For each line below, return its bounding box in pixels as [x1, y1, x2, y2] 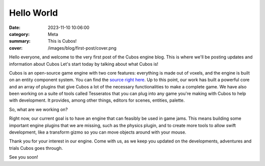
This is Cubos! [48, 38, 77, 44]
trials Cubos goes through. [9, 145, 63, 151]
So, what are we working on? [9, 106, 68, 112]
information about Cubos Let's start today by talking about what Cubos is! [9, 61, 159, 67]
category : [9, 31, 30, 37]
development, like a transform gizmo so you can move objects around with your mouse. [9, 129, 186, 135]
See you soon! [9, 154, 38, 160]
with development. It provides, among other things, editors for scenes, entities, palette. [9, 97, 185, 103]
